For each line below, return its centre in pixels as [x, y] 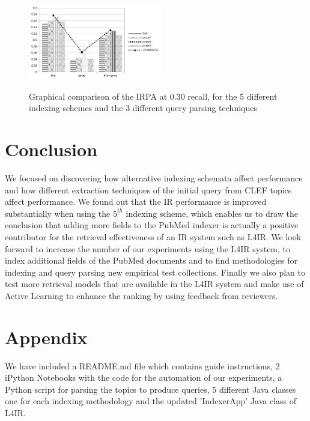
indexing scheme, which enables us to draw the [212, 213]
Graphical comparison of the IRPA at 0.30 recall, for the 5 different [153, 96]
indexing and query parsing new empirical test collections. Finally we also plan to [155, 272]
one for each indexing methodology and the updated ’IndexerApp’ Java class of [151, 401]
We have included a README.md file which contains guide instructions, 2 [142, 365]
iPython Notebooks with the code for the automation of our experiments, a [144, 377]
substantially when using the [58, 213]
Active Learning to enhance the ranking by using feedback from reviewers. [141, 295]
